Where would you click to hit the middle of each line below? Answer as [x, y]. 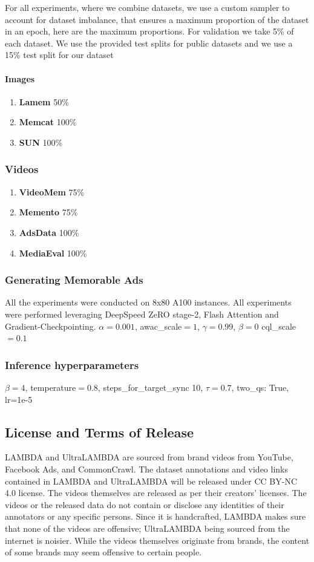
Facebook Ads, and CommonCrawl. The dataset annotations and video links [147, 469]
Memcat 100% [48, 122]
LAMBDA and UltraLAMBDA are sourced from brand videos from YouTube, [149, 457]
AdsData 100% [49, 232]
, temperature [51, 387]
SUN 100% [41, 142]
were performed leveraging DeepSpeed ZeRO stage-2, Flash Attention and [142, 314]
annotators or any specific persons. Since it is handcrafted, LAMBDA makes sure [155, 516]
